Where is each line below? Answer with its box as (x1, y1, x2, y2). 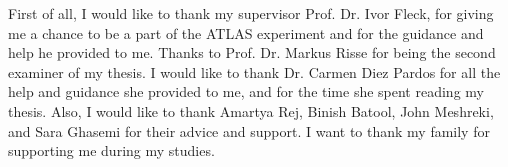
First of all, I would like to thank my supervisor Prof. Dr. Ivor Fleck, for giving (8, 3, 494, 23)
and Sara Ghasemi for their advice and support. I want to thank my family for (8, 120, 490, 141)
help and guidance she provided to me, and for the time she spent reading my (8, 81, 484, 102)
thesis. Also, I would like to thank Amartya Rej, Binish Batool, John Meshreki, (8, 100, 494, 121)
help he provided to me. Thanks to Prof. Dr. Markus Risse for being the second (8, 42, 496, 63)
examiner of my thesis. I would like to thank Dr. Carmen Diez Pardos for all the (8, 61, 501, 82)
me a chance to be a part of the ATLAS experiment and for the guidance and (8, 22, 484, 43)
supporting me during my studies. (8, 140, 215, 161)
